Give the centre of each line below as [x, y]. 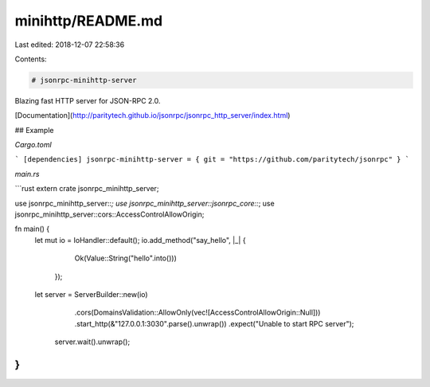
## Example [34, 130]
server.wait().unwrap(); [92, 342]
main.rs [27, 174]
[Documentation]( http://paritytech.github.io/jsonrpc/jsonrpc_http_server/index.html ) [152, 115]
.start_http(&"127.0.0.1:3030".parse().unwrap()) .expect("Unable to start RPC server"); [214, 323]
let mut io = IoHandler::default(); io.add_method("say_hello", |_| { [140, 240]
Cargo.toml [33, 145]
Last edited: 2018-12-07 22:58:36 [70, 45]
